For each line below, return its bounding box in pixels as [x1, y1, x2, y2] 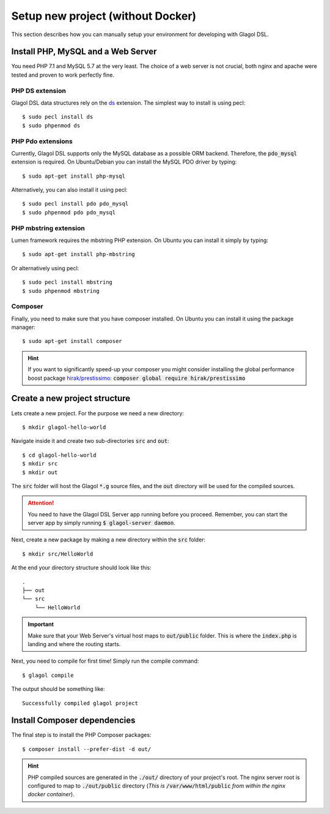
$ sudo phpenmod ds [22, 122, 81, 129]
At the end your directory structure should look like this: [11, 564, 152, 571]
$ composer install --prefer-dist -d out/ [22, 745, 152, 753]
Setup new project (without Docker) [11, 9, 197, 23]
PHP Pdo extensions [11, 137, 73, 145]
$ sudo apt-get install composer [22, 337, 122, 345]
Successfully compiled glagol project [22, 699, 139, 707]
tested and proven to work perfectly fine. [11, 71, 114, 78]
